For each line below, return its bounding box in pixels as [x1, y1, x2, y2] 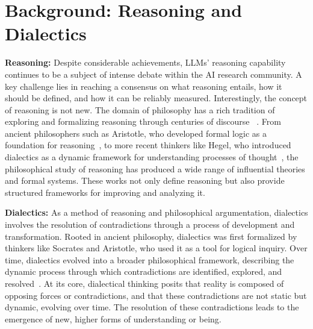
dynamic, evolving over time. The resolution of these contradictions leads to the [5, 301, 299, 313]
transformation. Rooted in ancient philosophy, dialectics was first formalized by [5, 230, 297, 242]
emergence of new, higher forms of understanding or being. [5, 312, 222, 325]
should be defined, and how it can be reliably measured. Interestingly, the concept [5, 92, 308, 104]
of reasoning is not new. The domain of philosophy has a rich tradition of [5, 103, 275, 116]
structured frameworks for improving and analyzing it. [5, 186, 205, 198]
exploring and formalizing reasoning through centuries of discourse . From [5, 115, 281, 128]
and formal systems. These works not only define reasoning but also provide [5, 174, 285, 187]
